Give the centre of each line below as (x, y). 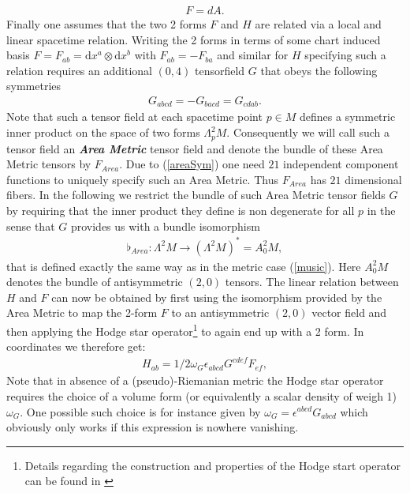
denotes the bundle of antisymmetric (95, 282)
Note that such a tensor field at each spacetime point (134, 117)
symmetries (34, 86)
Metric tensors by (49, 164)
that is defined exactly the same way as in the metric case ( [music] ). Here (184, 266)
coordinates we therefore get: (76, 346)
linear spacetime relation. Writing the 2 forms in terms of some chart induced (194, 39)
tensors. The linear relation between (312, 282)
